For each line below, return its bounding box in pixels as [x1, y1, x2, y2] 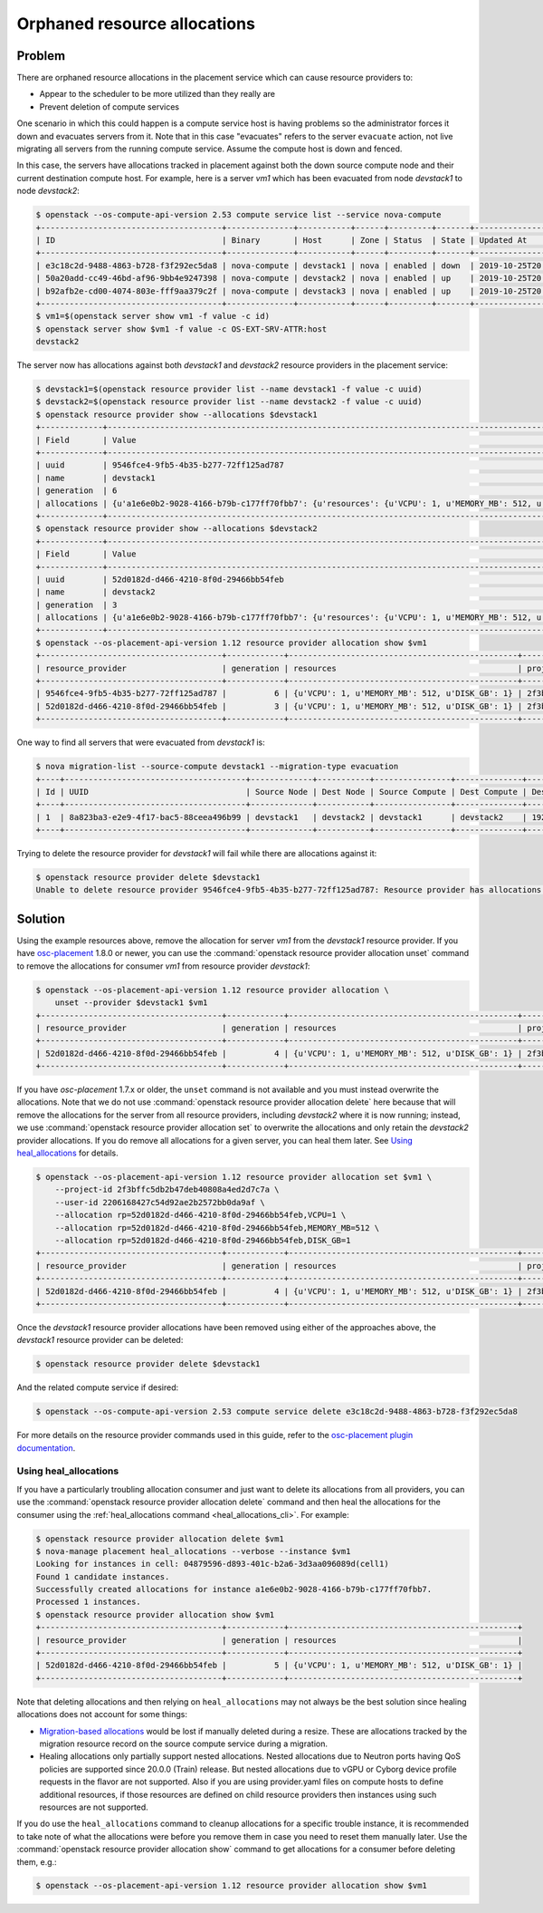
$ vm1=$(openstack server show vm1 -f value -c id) [35, 311, 271, 322]
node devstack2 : [16, 186, 81, 197]
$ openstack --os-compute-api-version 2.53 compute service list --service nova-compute [35, 209, 443, 220]
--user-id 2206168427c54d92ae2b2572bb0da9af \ [54, 1197, 266, 1207]
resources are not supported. [39, 1802, 148, 1812]
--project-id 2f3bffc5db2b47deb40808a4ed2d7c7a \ [54, 1184, 280, 1195]
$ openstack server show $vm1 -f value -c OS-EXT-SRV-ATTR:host [35, 324, 328, 334]
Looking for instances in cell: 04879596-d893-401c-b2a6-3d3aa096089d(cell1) [35, 1559, 389, 1570]
